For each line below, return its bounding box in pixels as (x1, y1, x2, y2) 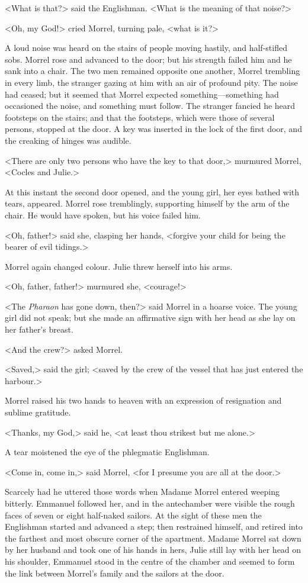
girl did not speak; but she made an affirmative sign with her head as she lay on (5, 311, 296, 324)
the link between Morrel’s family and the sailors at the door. (5, 566, 224, 579)
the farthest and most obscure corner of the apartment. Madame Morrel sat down (5, 532, 301, 544)
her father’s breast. (5, 323, 73, 336)
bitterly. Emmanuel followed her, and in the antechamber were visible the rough (5, 497, 295, 509)
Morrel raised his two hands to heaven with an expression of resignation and (5, 394, 282, 407)
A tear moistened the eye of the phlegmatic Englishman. (5, 446, 210, 458)
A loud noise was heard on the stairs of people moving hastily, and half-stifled (5, 41, 287, 54)
